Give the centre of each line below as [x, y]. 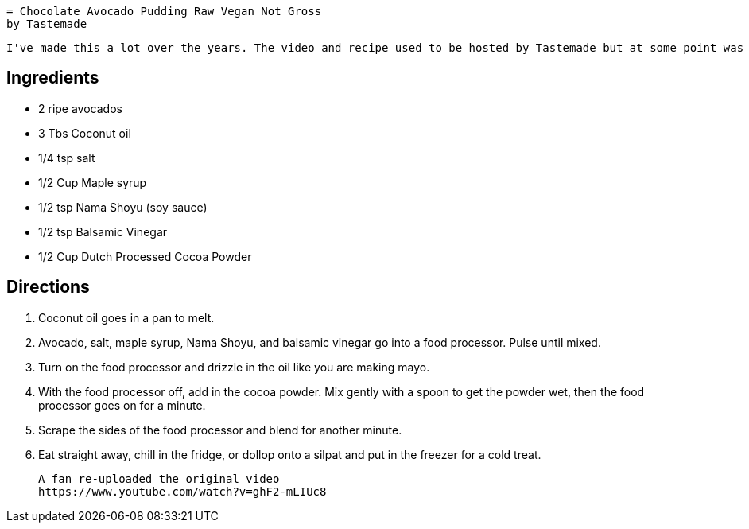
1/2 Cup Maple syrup [93, 182]
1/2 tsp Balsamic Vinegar [103, 231]
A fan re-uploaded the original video [159, 478]
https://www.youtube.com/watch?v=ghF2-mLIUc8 [182, 491]
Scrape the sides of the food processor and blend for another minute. [220, 430]
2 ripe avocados [80, 108]
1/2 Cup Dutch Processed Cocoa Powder [145, 256]
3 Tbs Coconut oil [85, 133]
